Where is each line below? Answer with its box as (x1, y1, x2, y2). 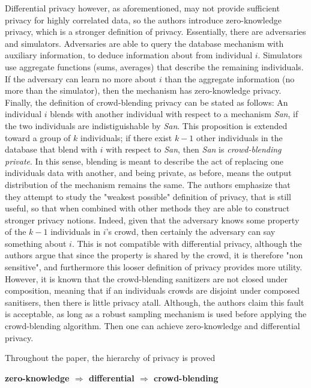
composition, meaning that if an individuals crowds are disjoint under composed (5, 284, 300, 297)
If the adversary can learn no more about (5, 72, 157, 85)
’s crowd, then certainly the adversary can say (106, 225, 276, 238)
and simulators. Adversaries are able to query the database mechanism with (5, 37, 284, 49)
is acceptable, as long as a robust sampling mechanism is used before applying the (5, 308, 307, 320)
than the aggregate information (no (165, 72, 295, 85)
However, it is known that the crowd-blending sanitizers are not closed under (5, 272, 288, 285)
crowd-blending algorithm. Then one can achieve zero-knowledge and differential (5, 320, 300, 332)
